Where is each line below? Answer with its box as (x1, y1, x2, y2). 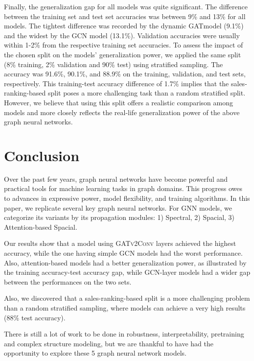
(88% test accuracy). (4, 312, 66, 322)
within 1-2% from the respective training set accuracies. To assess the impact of (4, 40, 243, 50)
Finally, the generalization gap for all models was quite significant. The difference (4, 1, 248, 11)
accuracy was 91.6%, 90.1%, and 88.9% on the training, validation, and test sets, (4, 69, 246, 79)
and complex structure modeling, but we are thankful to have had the (4, 338, 213, 348)
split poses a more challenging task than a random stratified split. (47, 88, 246, 98)
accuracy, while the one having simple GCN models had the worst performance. (4, 248, 243, 258)
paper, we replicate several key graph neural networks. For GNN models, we (4, 202, 232, 213)
